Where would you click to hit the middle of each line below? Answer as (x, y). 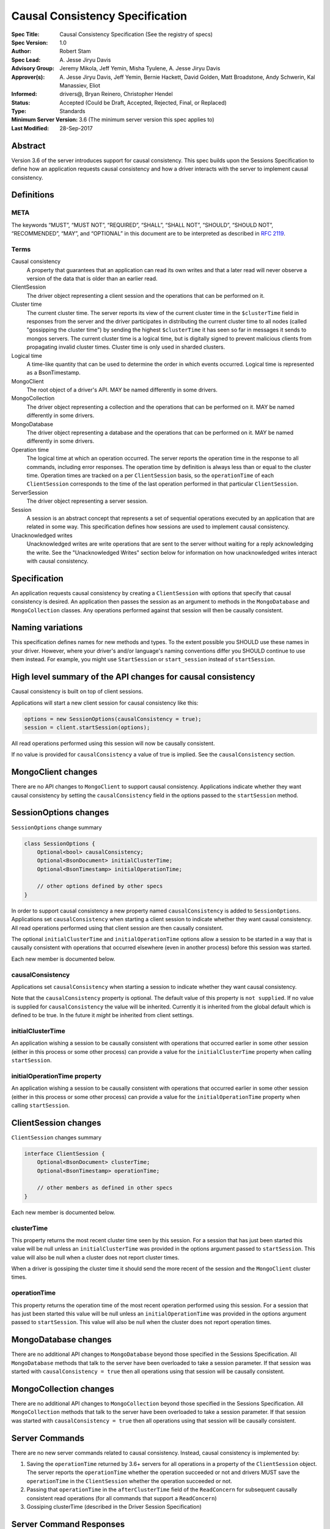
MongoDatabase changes (62, 1340)
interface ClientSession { (64, 1153)
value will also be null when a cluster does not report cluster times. (95, 1257)
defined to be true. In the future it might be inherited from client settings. (102, 1015)
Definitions (33, 195)
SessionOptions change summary (57, 827)
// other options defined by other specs (100, 886)
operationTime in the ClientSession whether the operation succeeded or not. (129, 1481)
